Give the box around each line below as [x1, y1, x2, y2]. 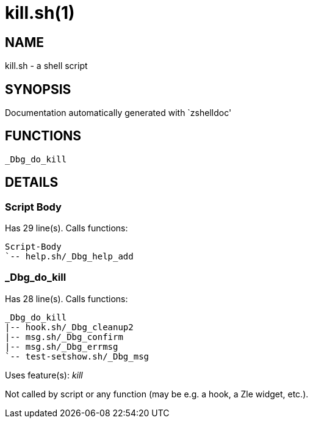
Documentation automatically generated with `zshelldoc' [5, 107, 232, 118]
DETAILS [5, 175, 59, 190]
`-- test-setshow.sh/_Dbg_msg [5, 351, 149, 361]
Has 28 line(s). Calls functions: [5, 293, 128, 304]
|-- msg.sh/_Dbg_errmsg [5, 341, 118, 352]
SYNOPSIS [5, 81, 71, 97]
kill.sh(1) [5, 2, 75, 23]
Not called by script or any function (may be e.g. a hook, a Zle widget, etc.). [5, 388, 309, 399]
